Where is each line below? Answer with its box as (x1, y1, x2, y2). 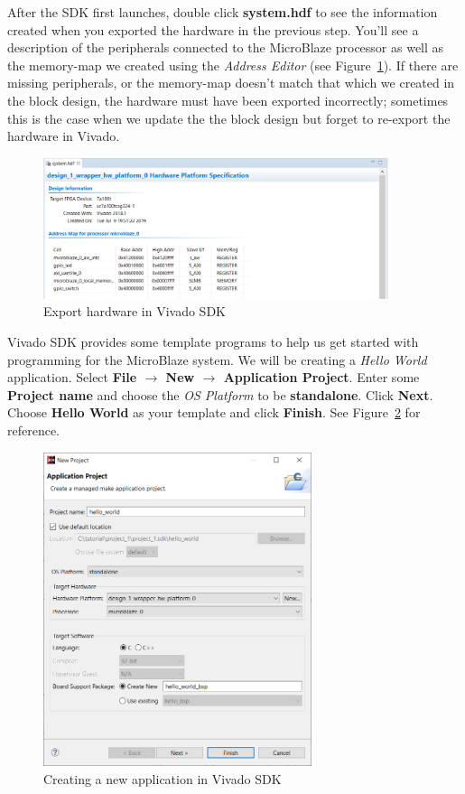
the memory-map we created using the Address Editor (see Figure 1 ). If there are (7, 55, 459, 74)
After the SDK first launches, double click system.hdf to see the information (7, 3, 438, 21)
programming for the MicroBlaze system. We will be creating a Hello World (7, 350, 427, 369)
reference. (7, 421, 60, 440)
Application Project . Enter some (223, 368, 420, 387)
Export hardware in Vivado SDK (43, 302, 226, 321)
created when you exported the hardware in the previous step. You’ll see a (7, 20, 419, 39)
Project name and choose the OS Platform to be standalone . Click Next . (7, 385, 433, 404)
